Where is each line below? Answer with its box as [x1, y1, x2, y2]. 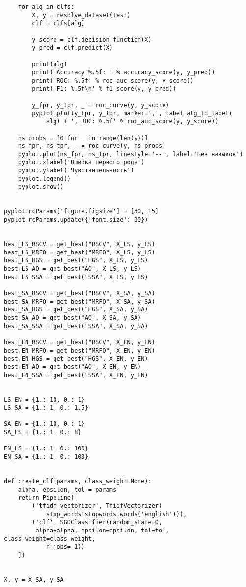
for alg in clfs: [18, 3, 75, 10]
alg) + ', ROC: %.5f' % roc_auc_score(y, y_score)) [46, 118, 219, 125]
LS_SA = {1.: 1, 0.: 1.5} [4, 404, 88, 412]
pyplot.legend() [18, 175, 71, 182]
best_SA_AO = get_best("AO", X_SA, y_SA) [4, 314, 141, 321]
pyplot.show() [18, 183, 64, 191]
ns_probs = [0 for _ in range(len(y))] [18, 134, 148, 141]
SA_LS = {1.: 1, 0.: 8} [4, 429, 82, 436]
